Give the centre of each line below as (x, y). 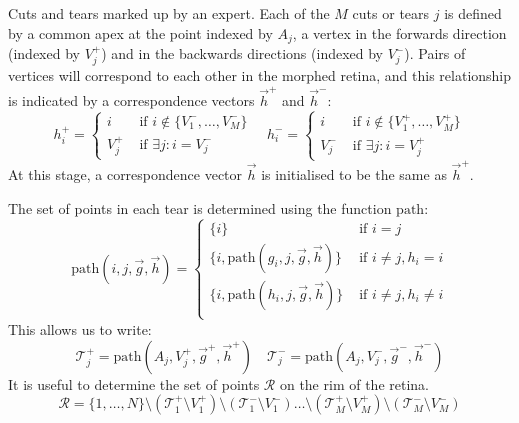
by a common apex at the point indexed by (140, 32)
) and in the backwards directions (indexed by (242, 53)
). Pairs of (435, 53)
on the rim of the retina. (354, 383)
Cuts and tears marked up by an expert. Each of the (169, 13)
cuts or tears (391, 13)
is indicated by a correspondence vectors (131, 99)
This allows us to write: (80, 328)
